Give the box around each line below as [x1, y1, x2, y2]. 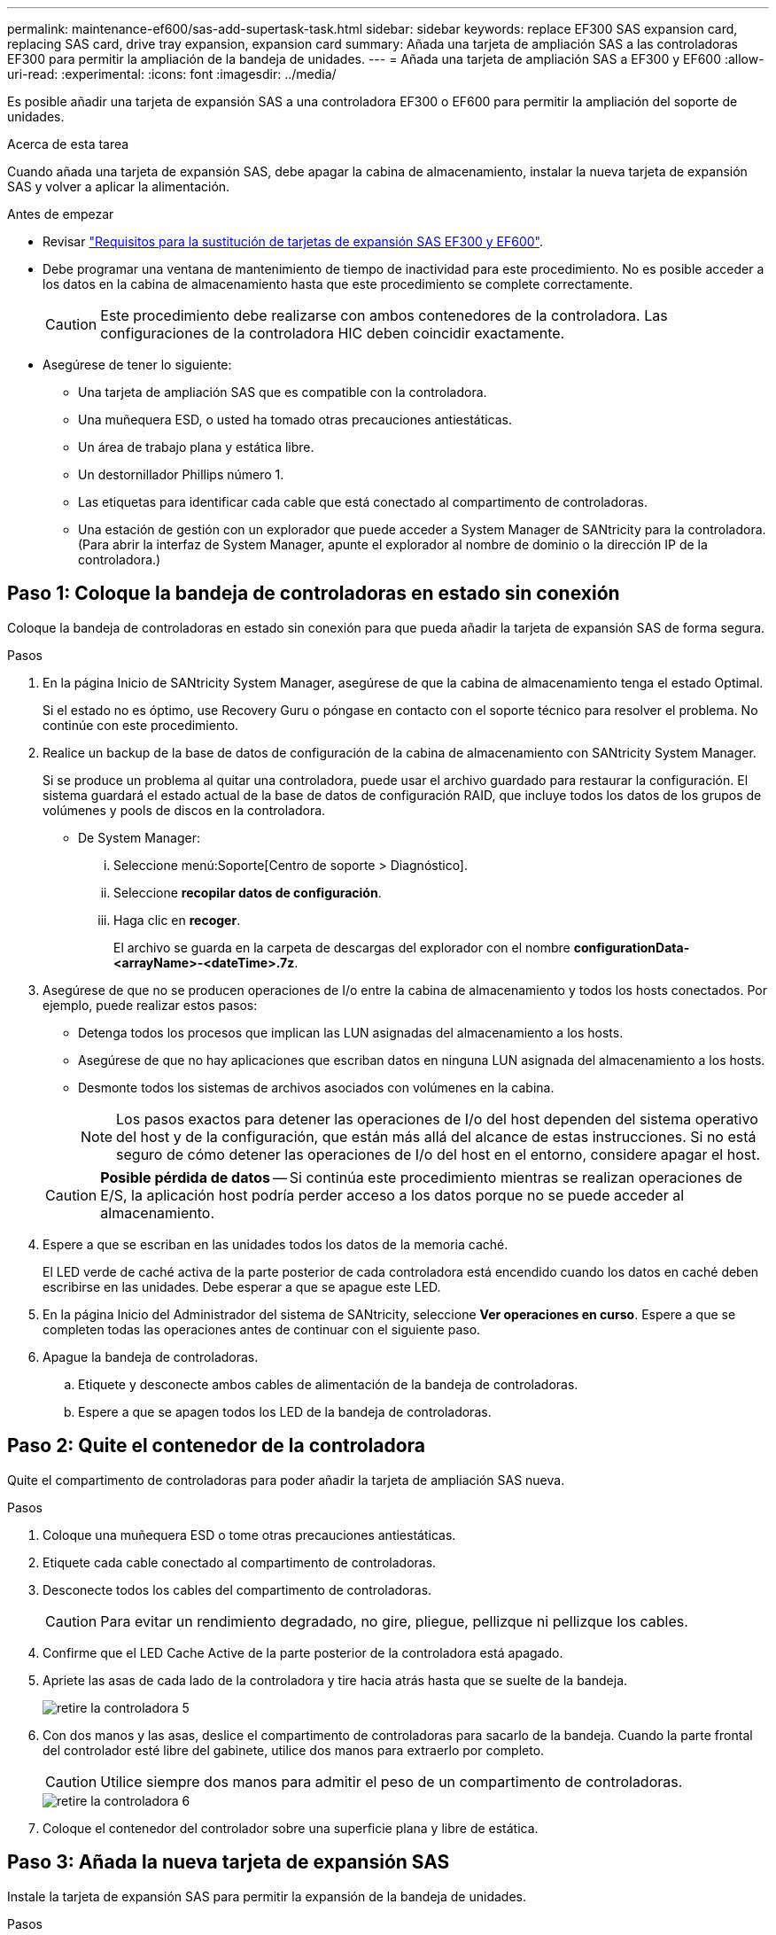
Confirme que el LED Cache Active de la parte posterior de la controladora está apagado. [43, 1644, 563, 1660]
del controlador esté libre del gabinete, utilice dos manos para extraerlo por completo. [43, 1742, 545, 1758]
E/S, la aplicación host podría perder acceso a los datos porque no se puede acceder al [100, 1185, 685, 1204]
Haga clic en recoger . [113, 912, 241, 928]
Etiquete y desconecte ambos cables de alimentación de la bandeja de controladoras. [78, 1376, 578, 1392]
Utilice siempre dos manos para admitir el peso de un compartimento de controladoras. [100, 1772, 683, 1791]
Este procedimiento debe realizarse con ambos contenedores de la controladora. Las [100, 307, 668, 324]
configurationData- [573, 939, 690, 955]
